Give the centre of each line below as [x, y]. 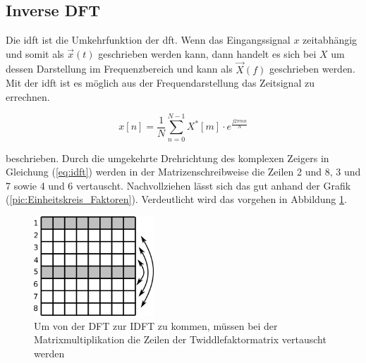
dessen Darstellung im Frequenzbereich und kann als [119, 69]
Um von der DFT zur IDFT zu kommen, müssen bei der [156, 325]
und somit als [35, 53]
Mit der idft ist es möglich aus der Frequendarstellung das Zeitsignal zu [160, 83]
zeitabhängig [330, 40]
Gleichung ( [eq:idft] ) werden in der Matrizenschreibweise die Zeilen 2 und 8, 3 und [183, 172]
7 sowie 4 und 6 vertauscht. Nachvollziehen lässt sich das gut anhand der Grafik [178, 185]
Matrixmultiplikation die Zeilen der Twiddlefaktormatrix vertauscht [180, 339]
